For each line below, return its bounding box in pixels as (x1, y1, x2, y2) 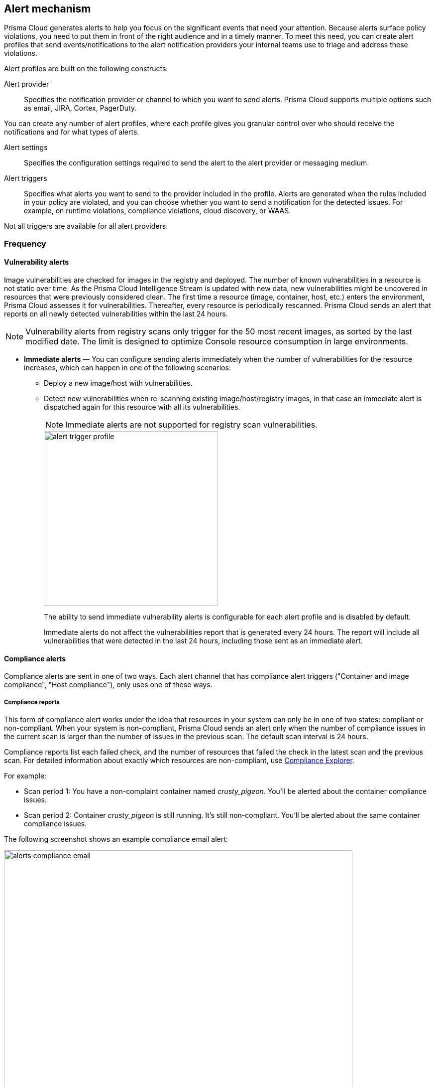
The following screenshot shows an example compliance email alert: (4, 835, 228, 844)
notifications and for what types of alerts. (4, 128, 139, 137)
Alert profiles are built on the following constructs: (4, 64, 168, 73)
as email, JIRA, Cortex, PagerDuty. (24, 104, 137, 113)
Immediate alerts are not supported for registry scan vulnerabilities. (65, 420, 318, 430)
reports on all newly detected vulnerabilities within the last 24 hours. (4, 310, 228, 318)
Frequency (4, 238, 46, 249)
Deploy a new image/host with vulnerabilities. (44, 379, 193, 388)
